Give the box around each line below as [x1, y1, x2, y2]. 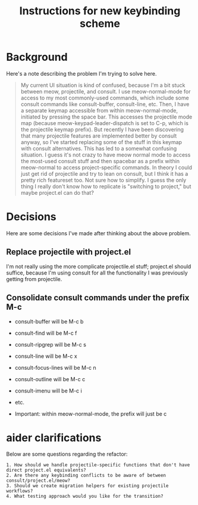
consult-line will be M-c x [14, 353, 77, 360]
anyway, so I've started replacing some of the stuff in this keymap [20, 138, 183, 145]
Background [6, 51, 68, 64]
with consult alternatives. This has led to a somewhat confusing [20, 145, 177, 152]
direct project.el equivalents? [6, 467, 86, 473]
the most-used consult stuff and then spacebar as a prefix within [20, 157, 180, 164]
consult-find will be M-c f [14, 329, 77, 336]
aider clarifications [6, 431, 102, 444]
